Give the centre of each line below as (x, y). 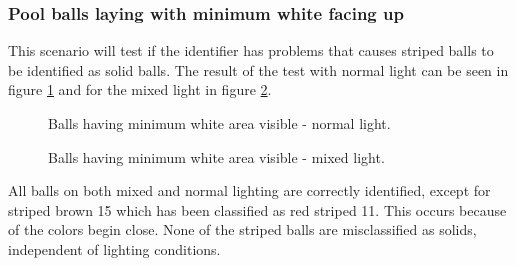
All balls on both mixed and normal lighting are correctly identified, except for (249, 190)
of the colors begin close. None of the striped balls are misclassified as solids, (242, 229)
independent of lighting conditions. (114, 248)
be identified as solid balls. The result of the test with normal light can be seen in (258, 69)
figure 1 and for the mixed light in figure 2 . (140, 89)
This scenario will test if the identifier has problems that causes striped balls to (251, 50)
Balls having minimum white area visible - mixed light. (216, 156)
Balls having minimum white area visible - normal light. (219, 123)
